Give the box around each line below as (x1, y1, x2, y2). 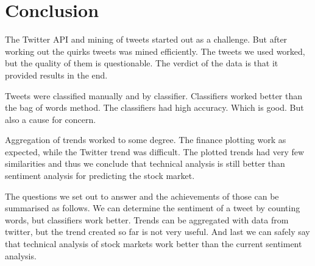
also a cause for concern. (5, 113, 96, 125)
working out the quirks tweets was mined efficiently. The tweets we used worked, (5, 44, 305, 57)
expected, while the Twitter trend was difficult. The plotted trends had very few (5, 145, 305, 158)
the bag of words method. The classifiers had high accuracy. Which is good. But (5, 101, 304, 114)
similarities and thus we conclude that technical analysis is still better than (5, 157, 285, 170)
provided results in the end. (5, 68, 108, 81)
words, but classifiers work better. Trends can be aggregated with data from (5, 213, 289, 226)
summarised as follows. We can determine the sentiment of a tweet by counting (5, 201, 300, 214)
